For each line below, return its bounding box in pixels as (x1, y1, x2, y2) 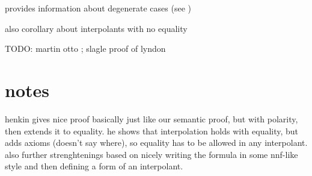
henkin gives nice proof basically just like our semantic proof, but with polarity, (5, 112, 298, 125)
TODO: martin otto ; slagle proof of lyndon (5, 42, 166, 55)
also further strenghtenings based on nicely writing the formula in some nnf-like (5, 148, 298, 160)
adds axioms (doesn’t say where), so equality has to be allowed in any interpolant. (5, 136, 308, 149)
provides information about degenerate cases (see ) (5, 2, 191, 14)
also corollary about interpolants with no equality (5, 22, 188, 34)
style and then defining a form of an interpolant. (5, 160, 183, 172)
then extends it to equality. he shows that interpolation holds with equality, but (5, 124, 299, 137)
